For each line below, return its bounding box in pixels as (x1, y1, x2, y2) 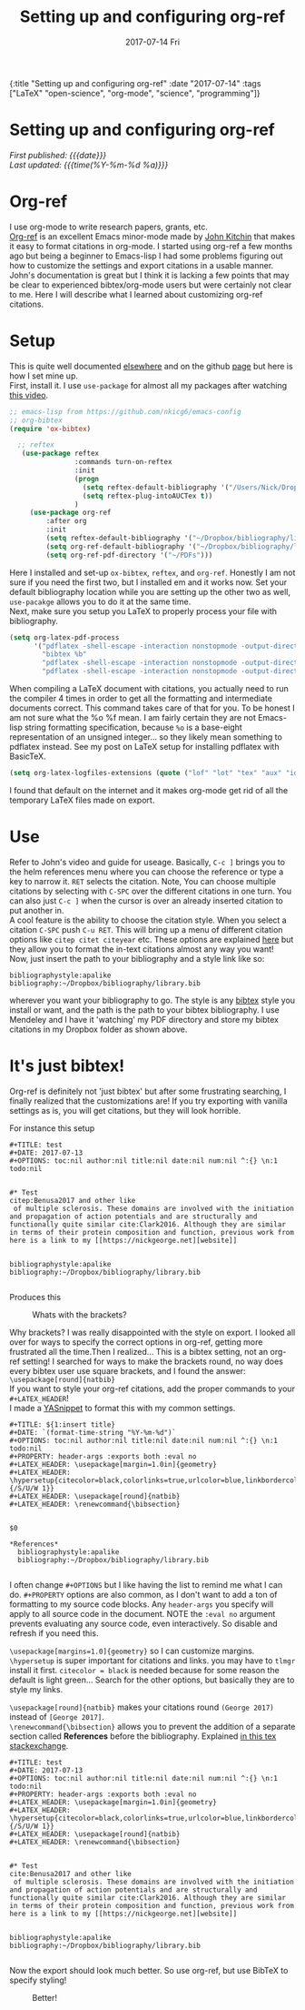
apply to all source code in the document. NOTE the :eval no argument (9, 1608, 276, 1619)
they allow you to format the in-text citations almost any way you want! (9, 944, 274, 954)
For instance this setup (9, 1122, 95, 1134)
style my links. (9, 1683, 64, 1694)
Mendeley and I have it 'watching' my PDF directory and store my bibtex (9, 1014, 280, 1025)
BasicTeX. (9, 751, 46, 762)
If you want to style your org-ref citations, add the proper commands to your (9, 1383, 295, 1394)
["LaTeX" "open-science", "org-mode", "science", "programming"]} (9, 87, 261, 98)
